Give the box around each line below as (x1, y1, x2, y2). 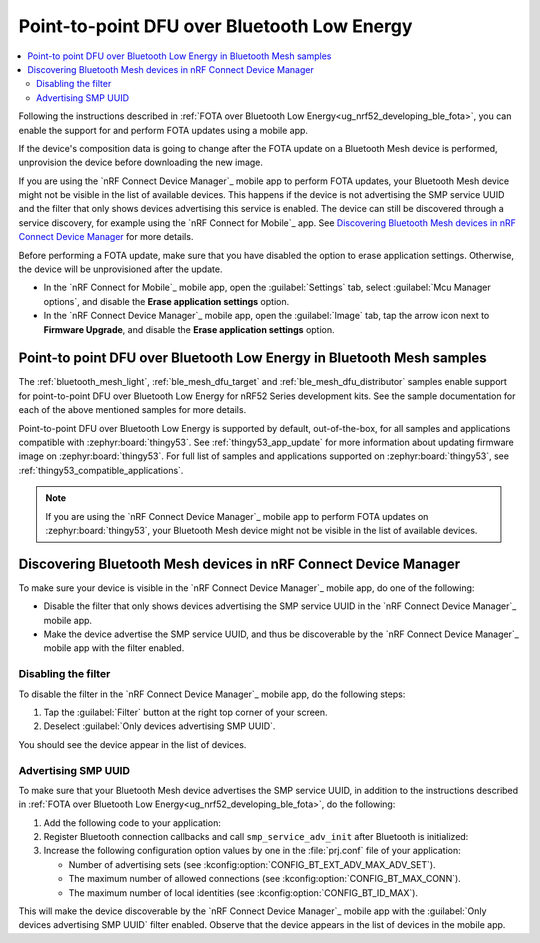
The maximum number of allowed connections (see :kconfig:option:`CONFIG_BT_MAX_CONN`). (68, 873, 462, 885)
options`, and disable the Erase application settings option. (43, 295, 290, 307)
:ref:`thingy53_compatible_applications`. (18, 464, 184, 476)
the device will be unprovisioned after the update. (18, 263, 223, 275)
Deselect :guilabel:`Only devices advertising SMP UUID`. (43, 720, 276, 732)
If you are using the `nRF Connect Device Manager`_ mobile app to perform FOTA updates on (45, 510, 429, 522)
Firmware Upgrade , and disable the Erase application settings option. (43, 323, 335, 335)
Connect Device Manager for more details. (18, 231, 194, 243)
